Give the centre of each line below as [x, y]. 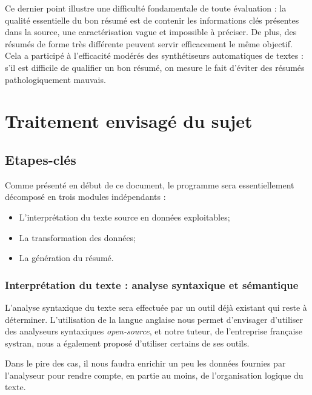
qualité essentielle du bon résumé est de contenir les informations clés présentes [152, 20]
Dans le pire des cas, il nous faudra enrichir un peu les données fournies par [145, 363]
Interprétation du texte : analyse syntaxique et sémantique [152, 284]
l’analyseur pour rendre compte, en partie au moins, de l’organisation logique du [154, 375]
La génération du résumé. [66, 258]
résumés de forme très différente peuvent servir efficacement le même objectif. [149, 43]
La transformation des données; [78, 237]
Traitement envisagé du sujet [129, 121]
